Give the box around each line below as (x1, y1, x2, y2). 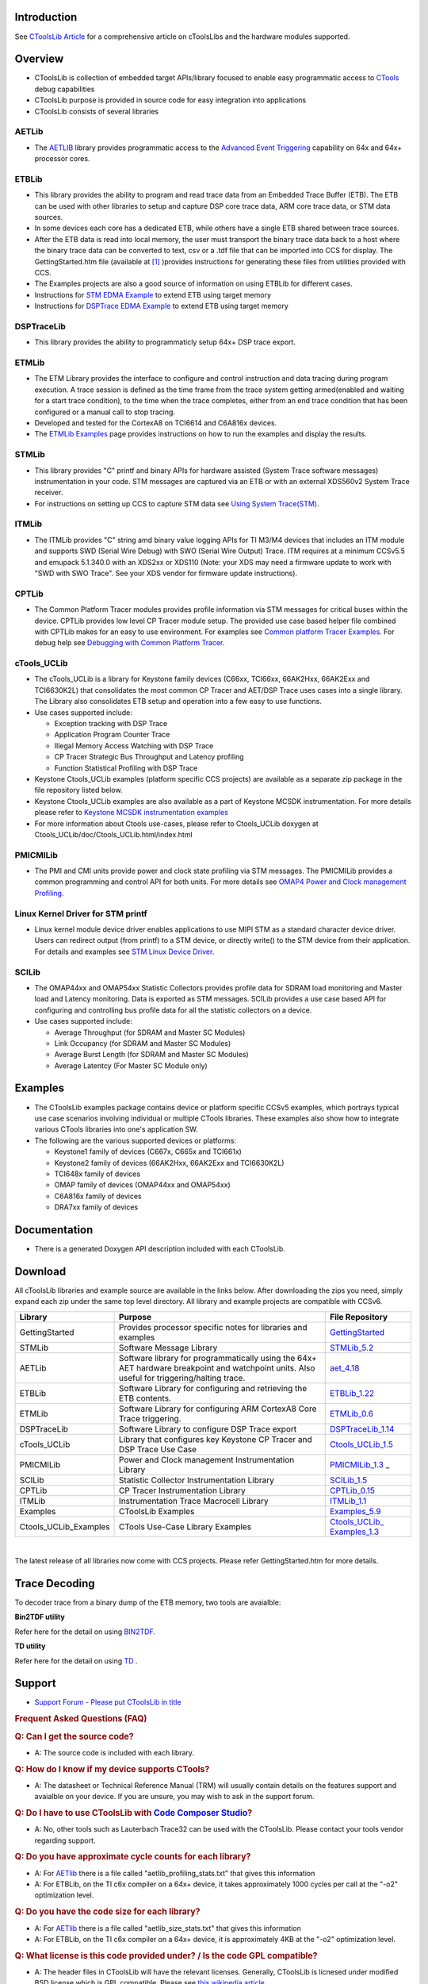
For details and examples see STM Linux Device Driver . (34, 947, 215, 956)
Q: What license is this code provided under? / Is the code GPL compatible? (14, 1950, 318, 1961)
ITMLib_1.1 (329, 1495, 367, 1506)
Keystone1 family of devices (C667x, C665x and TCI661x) (54, 1147, 242, 1156)
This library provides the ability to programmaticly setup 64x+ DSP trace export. (34, 337, 296, 347)
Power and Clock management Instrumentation (119, 1454, 295, 1465)
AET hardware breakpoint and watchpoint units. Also (119, 1362, 315, 1373)
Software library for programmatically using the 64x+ (119, 1352, 317, 1363)
